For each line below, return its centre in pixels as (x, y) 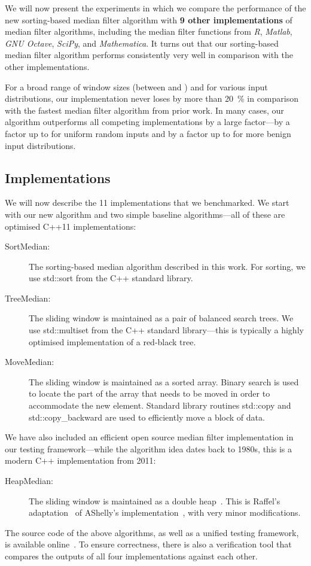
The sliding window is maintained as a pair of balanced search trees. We (161, 318)
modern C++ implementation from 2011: (80, 460)
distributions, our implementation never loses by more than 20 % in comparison (152, 98)
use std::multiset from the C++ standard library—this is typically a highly (166, 330)
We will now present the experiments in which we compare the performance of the (155, 8)
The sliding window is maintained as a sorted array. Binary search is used (164, 381)
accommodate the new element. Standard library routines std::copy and (160, 405)
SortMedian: (28, 246)
